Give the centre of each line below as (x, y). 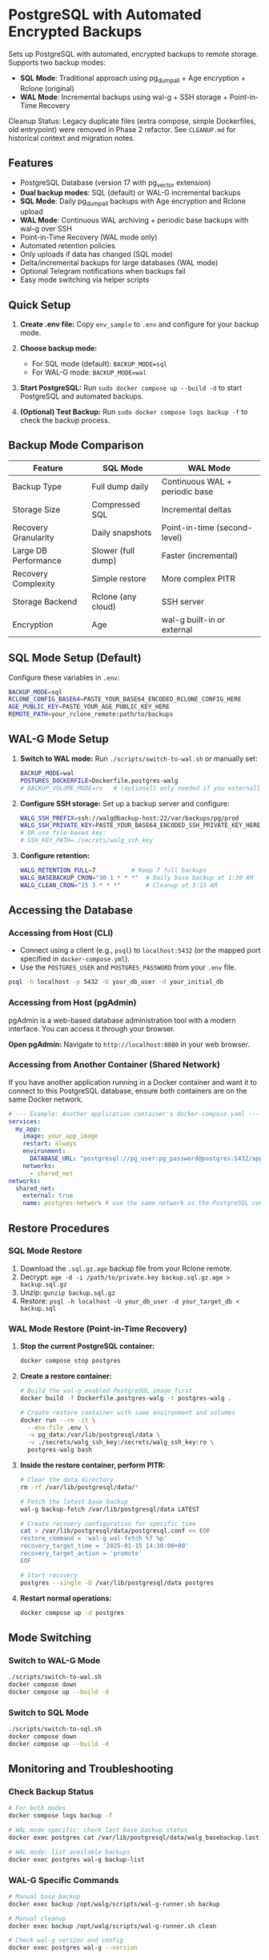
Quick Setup (40, 305)
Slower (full (113, 550)
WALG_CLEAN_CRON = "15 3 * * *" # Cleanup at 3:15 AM (118, 885)
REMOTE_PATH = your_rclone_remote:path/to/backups (91, 714)
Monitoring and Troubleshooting (91, 1769)
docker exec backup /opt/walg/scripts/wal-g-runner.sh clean (112, 1926)
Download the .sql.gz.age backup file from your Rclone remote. (126, 1268)
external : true (48, 1196)
